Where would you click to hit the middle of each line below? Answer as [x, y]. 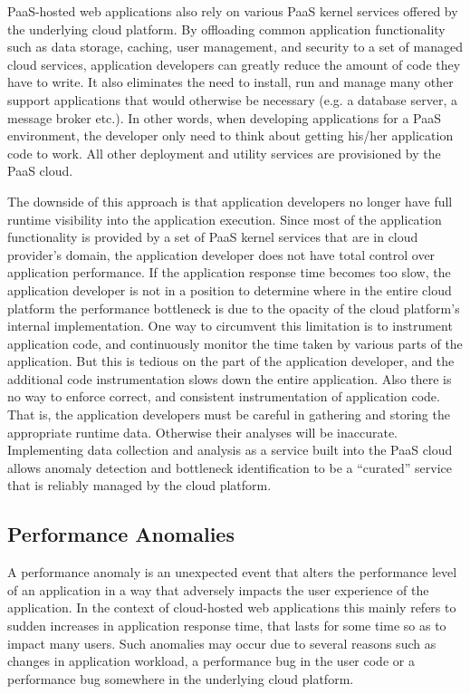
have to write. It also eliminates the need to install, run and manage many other [230, 82]
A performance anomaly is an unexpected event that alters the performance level [232, 572]
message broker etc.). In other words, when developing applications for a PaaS [225, 117]
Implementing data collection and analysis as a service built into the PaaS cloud [230, 450]
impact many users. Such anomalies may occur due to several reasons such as [222, 643]
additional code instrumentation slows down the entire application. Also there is [230, 378]
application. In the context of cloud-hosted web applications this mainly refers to [232, 607]
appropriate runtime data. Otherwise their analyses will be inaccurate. [202, 432]
